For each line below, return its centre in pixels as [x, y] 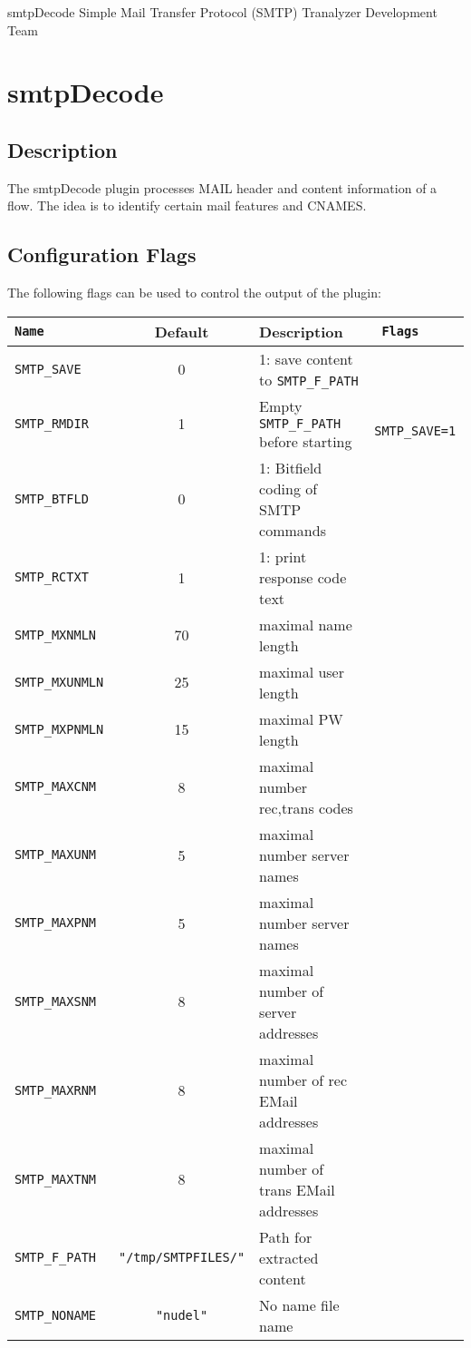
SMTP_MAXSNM [56, 1001]
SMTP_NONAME [56, 1315]
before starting [306, 441]
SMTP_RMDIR [52, 423]
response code [303, 577]
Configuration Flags [102, 254]
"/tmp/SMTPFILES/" [182, 1258]
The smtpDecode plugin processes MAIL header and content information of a [222, 187]
